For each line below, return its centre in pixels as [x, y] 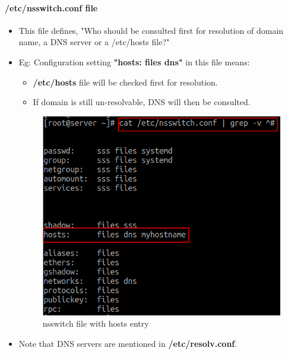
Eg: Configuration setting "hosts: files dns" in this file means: [134, 61]
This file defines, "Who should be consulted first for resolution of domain [151, 30]
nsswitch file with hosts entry [96, 323]
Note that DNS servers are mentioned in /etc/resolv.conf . [128, 343]
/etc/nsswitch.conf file [51, 7]
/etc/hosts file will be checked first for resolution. [125, 82]
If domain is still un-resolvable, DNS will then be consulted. [142, 102]
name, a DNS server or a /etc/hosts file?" [94, 42]
